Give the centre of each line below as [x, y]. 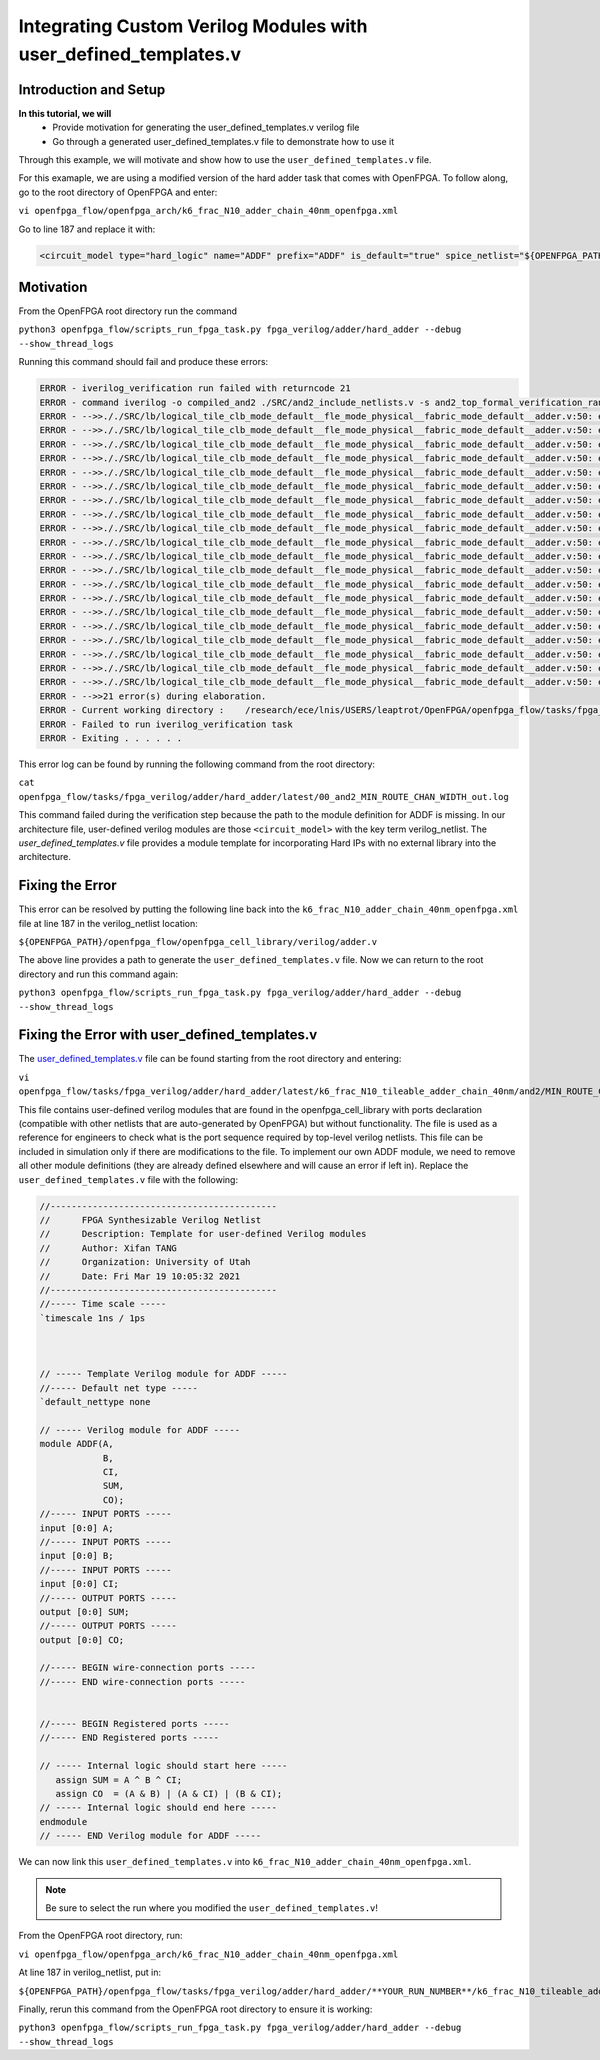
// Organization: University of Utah [145, 1262]
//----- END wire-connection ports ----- [142, 1681]
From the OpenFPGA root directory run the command [128, 311]
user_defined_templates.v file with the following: [128, 1179]
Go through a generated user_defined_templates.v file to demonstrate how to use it [223, 141]
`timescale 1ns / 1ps [92, 1318]
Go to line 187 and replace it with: [87, 229]
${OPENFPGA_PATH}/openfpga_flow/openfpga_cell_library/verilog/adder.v [198, 942]
